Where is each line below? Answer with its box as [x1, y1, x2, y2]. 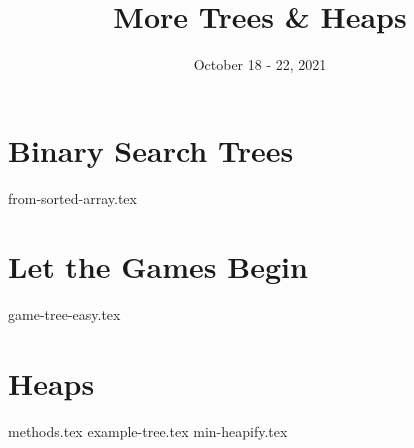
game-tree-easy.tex [8, 304, 121, 325]
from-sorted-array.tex [8, 187, 137, 208]
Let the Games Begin [8, 246, 308, 287]
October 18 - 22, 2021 [193, 54, 327, 75]
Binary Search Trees [8, 129, 294, 170]
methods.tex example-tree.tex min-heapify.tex [8, 421, 288, 442]
